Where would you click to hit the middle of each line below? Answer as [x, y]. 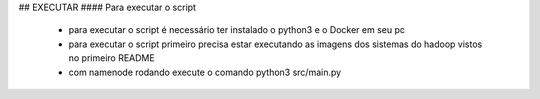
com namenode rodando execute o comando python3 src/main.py [205, 72]
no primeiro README [111, 58]
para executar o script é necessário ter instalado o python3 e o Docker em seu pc [236, 30]
